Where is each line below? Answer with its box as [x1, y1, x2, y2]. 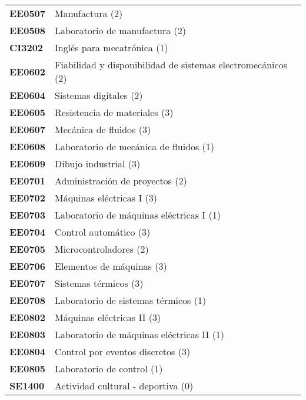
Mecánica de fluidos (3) [55, 123, 151, 136]
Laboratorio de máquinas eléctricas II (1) [55, 328, 225, 341]
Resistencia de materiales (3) [55, 105, 174, 119]
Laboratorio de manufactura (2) [55, 24, 187, 37]
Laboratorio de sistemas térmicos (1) [55, 293, 207, 307]
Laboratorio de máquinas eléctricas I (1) [55, 208, 221, 222]
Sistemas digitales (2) [55, 88, 143, 102]
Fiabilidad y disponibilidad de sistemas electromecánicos [55, 58, 287, 71]
